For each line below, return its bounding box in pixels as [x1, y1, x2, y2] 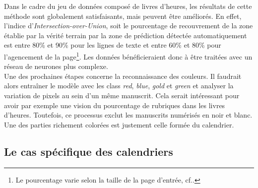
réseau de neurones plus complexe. [4, 61, 108, 71]
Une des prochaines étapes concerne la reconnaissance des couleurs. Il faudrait [4, 70, 242, 81]
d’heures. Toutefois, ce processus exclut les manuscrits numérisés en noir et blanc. [4, 110, 253, 120]
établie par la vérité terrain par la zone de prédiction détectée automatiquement [4, 30, 247, 40]
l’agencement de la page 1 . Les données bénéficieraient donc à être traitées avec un [4, 50, 253, 62]
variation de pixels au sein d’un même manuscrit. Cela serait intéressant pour [4, 90, 240, 100]
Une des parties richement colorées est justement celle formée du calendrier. [4, 119, 234, 129]
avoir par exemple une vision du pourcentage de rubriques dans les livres [4, 100, 225, 110]
